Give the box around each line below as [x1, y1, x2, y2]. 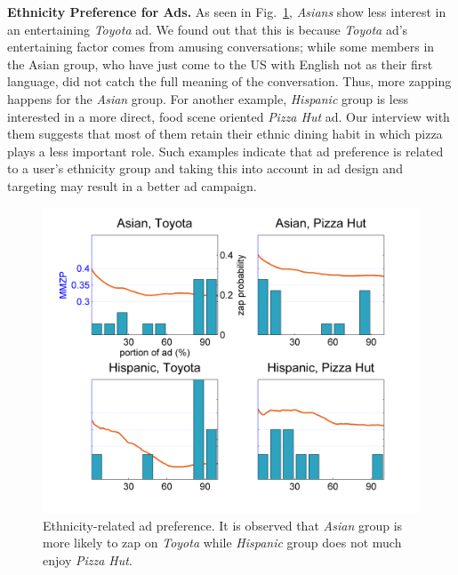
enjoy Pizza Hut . [43, 550, 133, 569]
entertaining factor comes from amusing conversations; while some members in [7, 37, 435, 56]
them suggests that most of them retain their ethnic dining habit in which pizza [7, 124, 443, 143]
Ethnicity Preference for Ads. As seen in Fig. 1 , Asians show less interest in [7, 3, 446, 20]
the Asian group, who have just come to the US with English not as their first [7, 54, 433, 73]
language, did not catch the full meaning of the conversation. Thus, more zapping [7, 72, 452, 91]
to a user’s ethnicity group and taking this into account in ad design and [7, 159, 403, 178]
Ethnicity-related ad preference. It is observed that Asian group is [43, 515, 403, 534]
